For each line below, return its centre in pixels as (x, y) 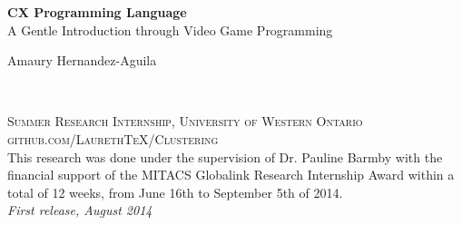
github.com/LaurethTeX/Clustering (113, 138)
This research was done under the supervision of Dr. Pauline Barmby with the (225, 157)
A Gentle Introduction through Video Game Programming (170, 29)
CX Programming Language (97, 12)
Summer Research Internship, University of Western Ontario (185, 121)
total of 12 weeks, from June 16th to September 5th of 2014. (175, 192)
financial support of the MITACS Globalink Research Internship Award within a (231, 175)
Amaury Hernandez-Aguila (82, 60)
